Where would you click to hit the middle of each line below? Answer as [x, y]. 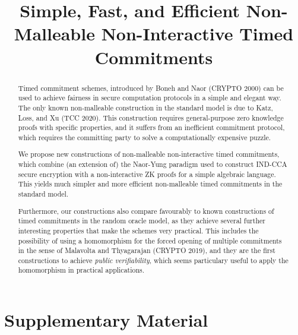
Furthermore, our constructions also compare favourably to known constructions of [146, 211]
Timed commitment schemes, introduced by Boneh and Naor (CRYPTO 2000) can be [151, 88]
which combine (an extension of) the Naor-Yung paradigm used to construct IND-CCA [153, 164]
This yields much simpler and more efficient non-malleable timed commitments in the [150, 184]
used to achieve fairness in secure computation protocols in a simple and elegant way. [150, 98]
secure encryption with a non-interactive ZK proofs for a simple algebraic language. [147, 174]
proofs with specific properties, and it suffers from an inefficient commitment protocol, [151, 127]
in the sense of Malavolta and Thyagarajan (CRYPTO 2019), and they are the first [147, 250]
